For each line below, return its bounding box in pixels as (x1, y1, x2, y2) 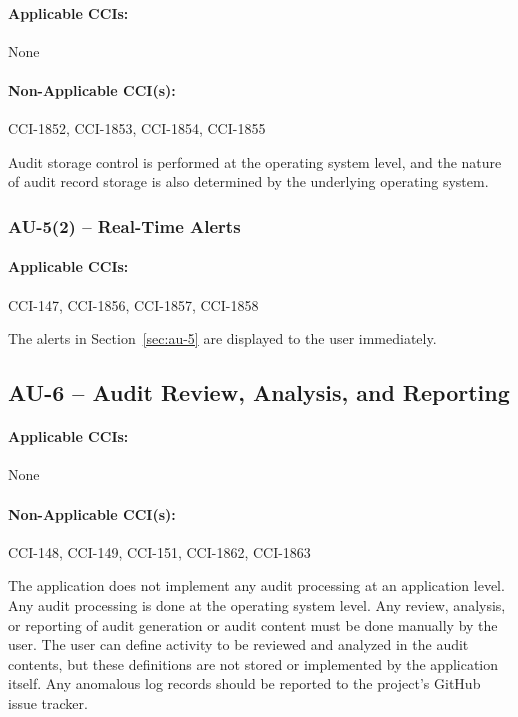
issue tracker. (8, 692, 88, 713)
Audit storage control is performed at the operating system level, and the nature (8, 151, 502, 172)
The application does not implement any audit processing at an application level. (8, 575, 505, 596)
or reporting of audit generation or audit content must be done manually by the (8, 614, 498, 635)
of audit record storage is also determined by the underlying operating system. (8, 171, 489, 192)
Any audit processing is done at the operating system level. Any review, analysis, (8, 594, 506, 615)
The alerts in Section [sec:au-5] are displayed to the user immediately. (8, 328, 437, 349)
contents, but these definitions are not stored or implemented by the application (8, 653, 499, 674)
